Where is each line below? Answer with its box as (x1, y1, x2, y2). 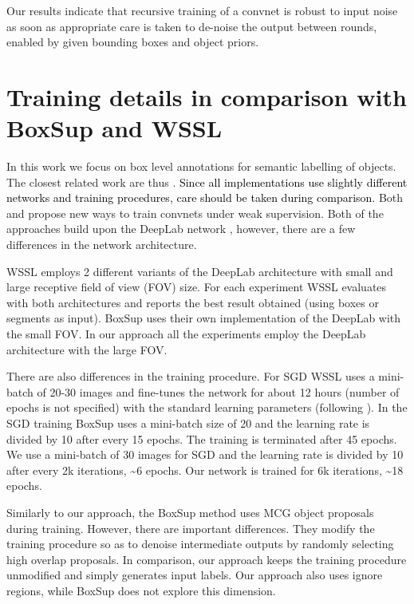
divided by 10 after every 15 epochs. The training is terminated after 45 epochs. (6, 430, 397, 447)
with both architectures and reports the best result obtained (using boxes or (6, 294, 379, 310)
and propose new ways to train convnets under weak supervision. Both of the (6, 204, 384, 221)
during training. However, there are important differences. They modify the (6, 519, 375, 536)
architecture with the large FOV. (6, 341, 168, 357)
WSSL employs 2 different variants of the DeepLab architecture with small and (6, 263, 393, 279)
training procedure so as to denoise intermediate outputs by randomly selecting (6, 535, 394, 552)
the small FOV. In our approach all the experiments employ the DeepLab (6, 326, 366, 342)
